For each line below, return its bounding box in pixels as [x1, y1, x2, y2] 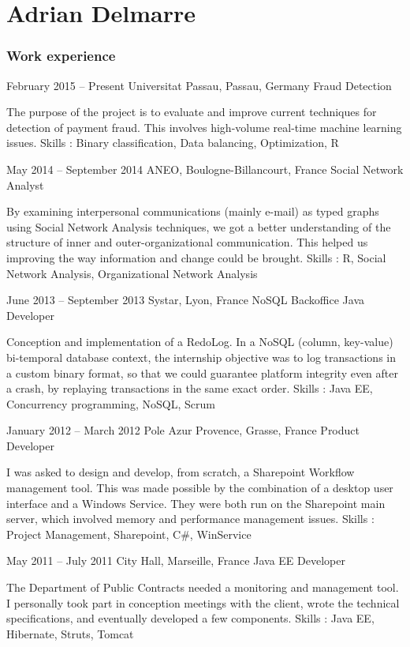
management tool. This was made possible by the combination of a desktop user [6, 480, 393, 496]
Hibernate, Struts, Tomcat [6, 625, 134, 641]
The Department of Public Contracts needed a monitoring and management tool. [6, 579, 399, 596]
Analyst [6, 176, 44, 193]
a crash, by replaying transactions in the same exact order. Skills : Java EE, [6, 380, 373, 397]
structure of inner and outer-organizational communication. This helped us [6, 234, 368, 250]
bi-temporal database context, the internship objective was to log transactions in [6, 348, 397, 365]
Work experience [6, 46, 116, 66]
